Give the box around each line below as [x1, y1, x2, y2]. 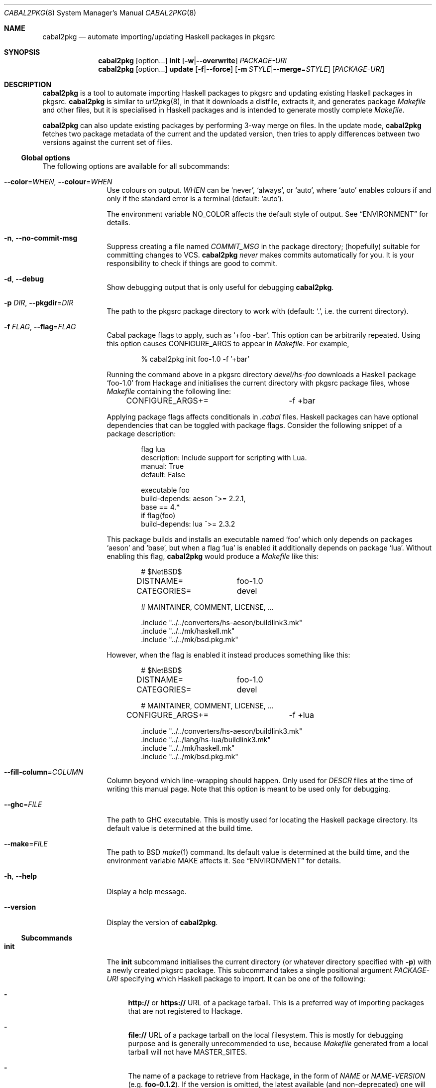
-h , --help [4, 872, 37, 880]
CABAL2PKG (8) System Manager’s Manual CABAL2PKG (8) [4, 8, 197, 17]
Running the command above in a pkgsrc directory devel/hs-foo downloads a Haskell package [107, 370, 416, 379]
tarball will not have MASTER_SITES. [128, 1048, 247, 1056]
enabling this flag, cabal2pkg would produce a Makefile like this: [107, 552, 319, 560]
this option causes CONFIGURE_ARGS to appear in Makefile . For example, [107, 339, 349, 348]
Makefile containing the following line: [107, 387, 231, 396]
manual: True [141, 462, 184, 470]
